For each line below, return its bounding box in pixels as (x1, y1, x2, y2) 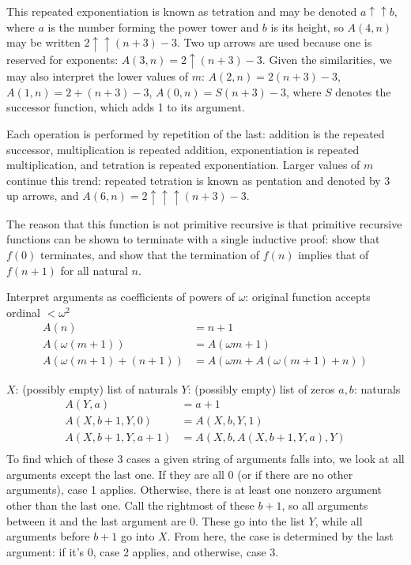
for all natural (60, 262, 128, 278)
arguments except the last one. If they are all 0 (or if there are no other (6, 465, 353, 482)
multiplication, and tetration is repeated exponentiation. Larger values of (6, 156, 360, 173)
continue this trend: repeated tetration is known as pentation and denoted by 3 (6, 171, 390, 188)
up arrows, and (6, 187, 79, 204)
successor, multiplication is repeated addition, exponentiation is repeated (6, 141, 360, 157)
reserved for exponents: (6, 51, 119, 67)
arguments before (6, 528, 90, 544)
